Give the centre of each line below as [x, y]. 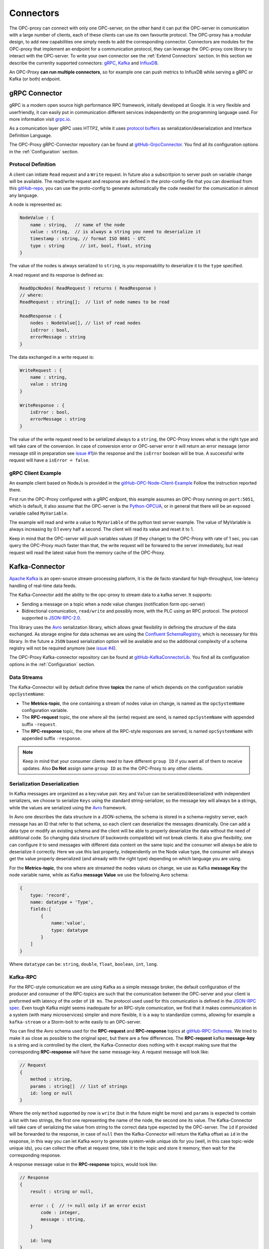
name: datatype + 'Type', [62, 902]
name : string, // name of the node [77, 225]
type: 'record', [50, 895]
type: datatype [69, 930]
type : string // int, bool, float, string [91, 246]
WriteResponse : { [42, 405]
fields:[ [41, 909]
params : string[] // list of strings [79, 1086]
